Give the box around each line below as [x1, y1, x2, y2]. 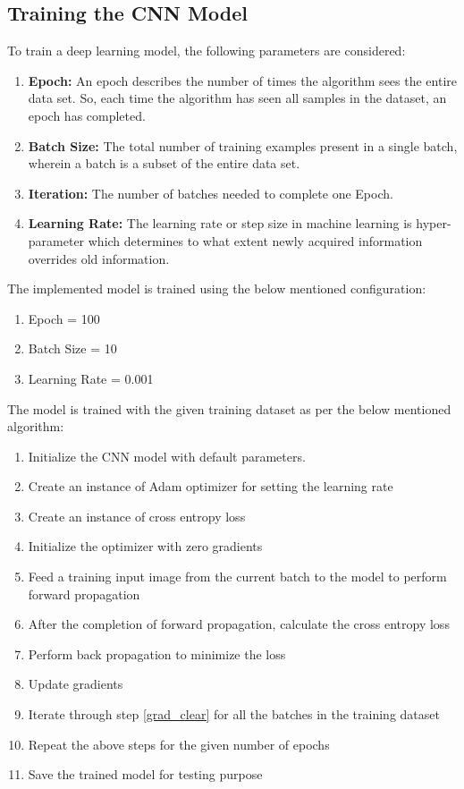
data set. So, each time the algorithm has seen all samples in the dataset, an [28, 89, 447, 107]
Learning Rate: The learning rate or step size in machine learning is [28, 214, 412, 233]
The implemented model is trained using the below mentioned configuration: [7, 279, 426, 298]
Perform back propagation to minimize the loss [28, 644, 286, 663]
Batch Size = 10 [28, 339, 117, 358]
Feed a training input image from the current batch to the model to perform [28, 567, 447, 586]
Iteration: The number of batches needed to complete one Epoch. [28, 183, 393, 202]
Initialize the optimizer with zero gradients [28, 537, 263, 556]
